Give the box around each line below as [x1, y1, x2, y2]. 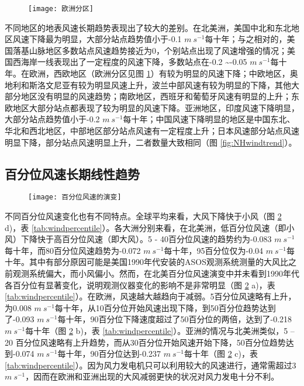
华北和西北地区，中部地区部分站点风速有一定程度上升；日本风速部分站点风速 [5, 125, 299, 136]
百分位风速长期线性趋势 [5, 164, 140, 182]
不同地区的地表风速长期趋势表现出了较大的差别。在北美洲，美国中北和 [5, 21, 275, 33]
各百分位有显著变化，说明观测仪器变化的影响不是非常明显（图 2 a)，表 [5, 278, 275, 291]
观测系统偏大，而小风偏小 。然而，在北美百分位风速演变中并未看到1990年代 [12, 267, 299, 280]
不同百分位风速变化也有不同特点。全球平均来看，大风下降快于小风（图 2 [5, 210, 282, 222]
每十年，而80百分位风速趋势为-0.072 [5, 244, 141, 256]
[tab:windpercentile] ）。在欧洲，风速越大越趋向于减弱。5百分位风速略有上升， [5, 290, 296, 302]
